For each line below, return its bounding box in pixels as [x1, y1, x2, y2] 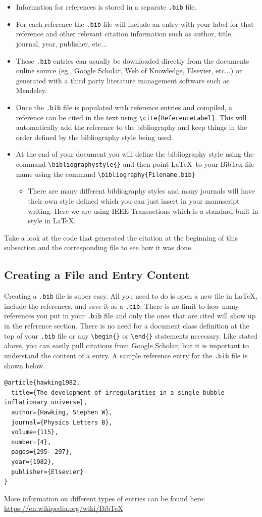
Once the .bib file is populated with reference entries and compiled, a [16, 102, 233, 112]
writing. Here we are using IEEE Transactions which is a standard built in [28, 205, 258, 216]
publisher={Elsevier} [11, 468, 84, 476]
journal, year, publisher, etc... [16, 38, 108, 49]
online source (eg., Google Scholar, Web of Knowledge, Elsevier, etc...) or [16, 65, 242, 76]
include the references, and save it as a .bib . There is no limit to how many [4, 300, 239, 311]
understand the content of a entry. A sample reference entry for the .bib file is [4, 350, 248, 360]
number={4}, [11, 438, 51, 446]
